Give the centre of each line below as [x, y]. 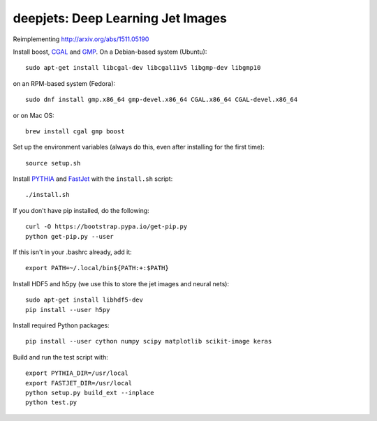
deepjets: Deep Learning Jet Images [120, 18]
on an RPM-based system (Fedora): [64, 83]
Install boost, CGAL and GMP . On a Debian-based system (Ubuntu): [110, 52]
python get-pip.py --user [70, 236]
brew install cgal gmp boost [75, 131]
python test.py [51, 402]
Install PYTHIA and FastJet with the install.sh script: [93, 179]
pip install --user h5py [68, 310]
